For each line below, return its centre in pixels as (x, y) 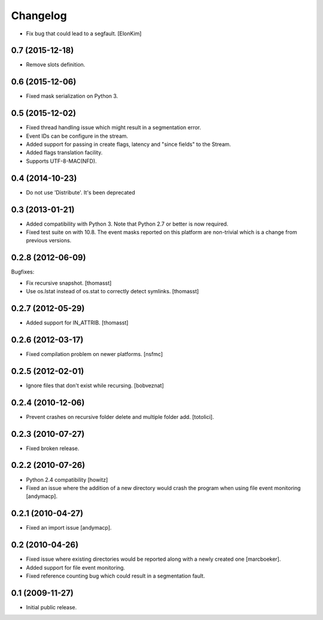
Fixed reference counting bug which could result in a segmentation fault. (115, 576)
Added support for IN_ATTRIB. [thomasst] (77, 323)
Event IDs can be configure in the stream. (77, 136)
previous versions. (49, 241)
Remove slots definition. (56, 65)
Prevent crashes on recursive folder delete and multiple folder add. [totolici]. (120, 417)
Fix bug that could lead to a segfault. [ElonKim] (84, 34)
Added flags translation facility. (64, 153)
